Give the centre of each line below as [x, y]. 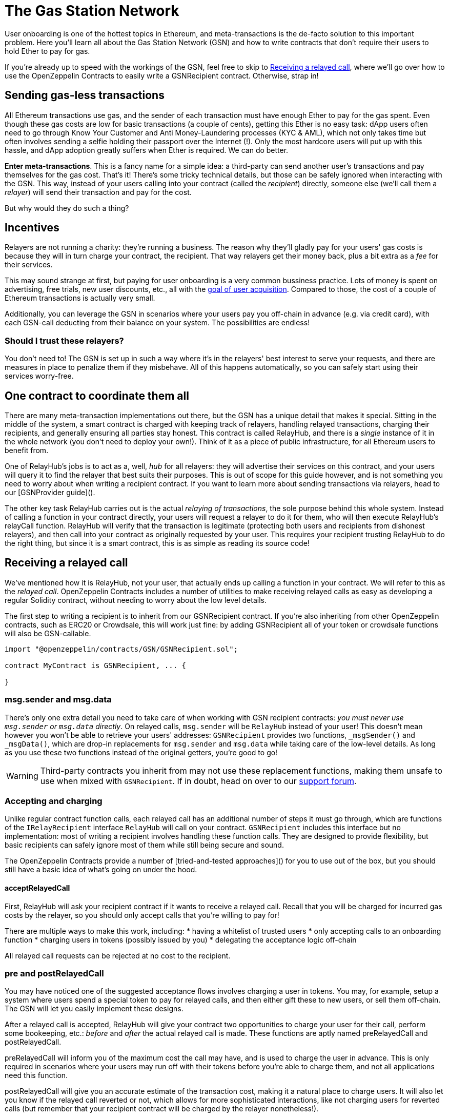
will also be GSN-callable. [48, 633]
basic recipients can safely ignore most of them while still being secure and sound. [144, 845]
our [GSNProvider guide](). [50, 493]
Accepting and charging [54, 801]
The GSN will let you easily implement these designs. [94, 1009]
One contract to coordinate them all [97, 396]
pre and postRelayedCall [54, 973]
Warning [22, 776]
